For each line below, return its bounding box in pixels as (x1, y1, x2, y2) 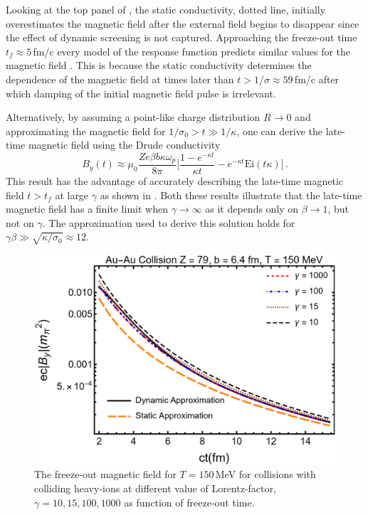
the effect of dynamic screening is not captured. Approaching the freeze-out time (6, 30, 357, 45)
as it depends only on (205, 201, 299, 216)
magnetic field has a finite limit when (6, 201, 168, 216)
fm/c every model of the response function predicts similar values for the (33, 43, 351, 58)
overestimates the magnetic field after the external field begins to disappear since (6, 16, 359, 31)
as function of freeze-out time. (124, 494, 255, 509)
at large (55, 187, 89, 202)
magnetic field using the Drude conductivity (28, 137, 221, 152)
